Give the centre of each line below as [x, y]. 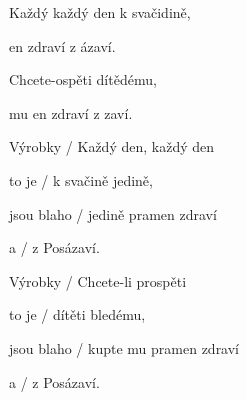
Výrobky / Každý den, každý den [112, 146]
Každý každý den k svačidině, [100, 12]
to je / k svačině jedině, [81, 179]
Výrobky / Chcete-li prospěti [98, 280]
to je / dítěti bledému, [77, 314]
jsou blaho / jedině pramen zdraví [113, 213]
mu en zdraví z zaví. [71, 112]
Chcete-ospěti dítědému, [83, 79]
